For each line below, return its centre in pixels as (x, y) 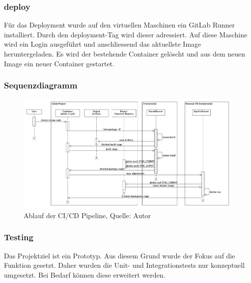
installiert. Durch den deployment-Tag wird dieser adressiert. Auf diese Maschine (126, 34)
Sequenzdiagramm (41, 85)
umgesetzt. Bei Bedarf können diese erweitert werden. (85, 274)
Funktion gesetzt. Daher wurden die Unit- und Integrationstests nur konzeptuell (125, 265)
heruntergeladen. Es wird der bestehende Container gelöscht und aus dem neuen (125, 54)
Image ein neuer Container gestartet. (59, 63)
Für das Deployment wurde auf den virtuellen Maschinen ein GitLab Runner (119, 25)
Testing (19, 237)
